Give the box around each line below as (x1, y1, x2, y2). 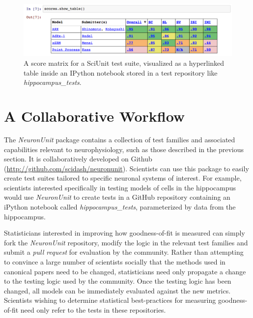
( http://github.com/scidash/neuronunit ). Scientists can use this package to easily (4, 163, 249, 173)
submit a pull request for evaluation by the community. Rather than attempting (4, 247, 244, 257)
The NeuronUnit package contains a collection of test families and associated (4, 134, 235, 144)
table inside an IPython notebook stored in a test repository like (24, 67, 218, 78)
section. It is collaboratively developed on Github (4, 154, 152, 164)
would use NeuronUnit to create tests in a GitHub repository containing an (4, 192, 230, 202)
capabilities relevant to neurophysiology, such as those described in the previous (4, 144, 244, 154)
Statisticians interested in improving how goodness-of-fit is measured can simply (4, 228, 245, 238)
